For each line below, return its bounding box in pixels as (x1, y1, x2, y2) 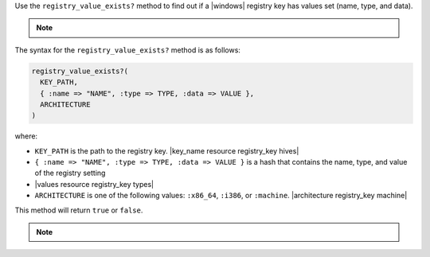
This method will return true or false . (14, 205, 143, 215)
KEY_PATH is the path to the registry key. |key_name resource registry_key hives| (34, 146, 299, 155)
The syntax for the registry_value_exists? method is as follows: (14, 45, 240, 55)
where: (14, 131, 38, 141)
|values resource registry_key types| (34, 179, 154, 189)
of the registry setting (34, 168, 106, 178)
